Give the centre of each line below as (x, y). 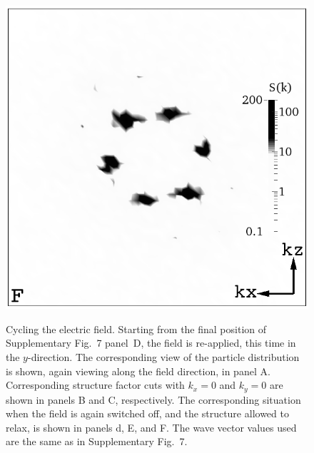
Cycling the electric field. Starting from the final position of (136, 329)
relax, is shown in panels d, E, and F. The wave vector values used (151, 427)
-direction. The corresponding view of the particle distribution (163, 357)
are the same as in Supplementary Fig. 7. (97, 441)
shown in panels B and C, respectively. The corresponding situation (153, 399)
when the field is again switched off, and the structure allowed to (147, 413)
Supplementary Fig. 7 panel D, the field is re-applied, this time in (151, 343)
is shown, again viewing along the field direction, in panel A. (138, 371)
